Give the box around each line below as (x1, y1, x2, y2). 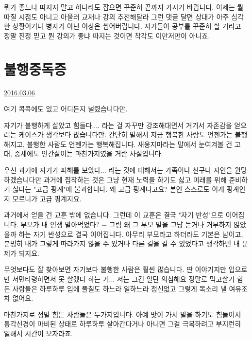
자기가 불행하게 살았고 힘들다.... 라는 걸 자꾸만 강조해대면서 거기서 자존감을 (4, 120, 232, 130)
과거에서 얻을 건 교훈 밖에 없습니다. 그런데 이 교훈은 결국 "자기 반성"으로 (4, 210, 224, 220)
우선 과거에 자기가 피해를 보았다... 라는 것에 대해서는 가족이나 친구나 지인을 (4, 165, 233, 175)
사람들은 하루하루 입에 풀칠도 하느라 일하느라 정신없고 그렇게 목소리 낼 (12, 283, 227, 293)
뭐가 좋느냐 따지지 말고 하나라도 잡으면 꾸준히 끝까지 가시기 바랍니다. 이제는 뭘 (4, 2, 244, 12)
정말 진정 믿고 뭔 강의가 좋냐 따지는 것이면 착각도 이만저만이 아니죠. (4, 30, 210, 40)
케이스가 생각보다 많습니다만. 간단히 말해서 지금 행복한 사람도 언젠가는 (18, 129, 233, 140)
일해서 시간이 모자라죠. (4, 328, 73, 338)
